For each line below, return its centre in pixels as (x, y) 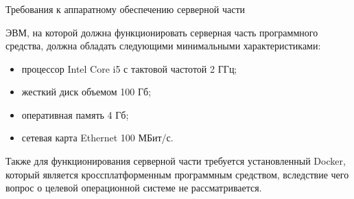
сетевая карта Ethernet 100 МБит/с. (97, 138)
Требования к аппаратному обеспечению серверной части (125, 9)
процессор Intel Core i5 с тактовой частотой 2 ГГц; (129, 68)
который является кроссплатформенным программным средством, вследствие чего (177, 174)
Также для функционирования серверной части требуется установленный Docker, (176, 161)
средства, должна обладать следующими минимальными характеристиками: (163, 46)
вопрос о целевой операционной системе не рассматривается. (134, 188)
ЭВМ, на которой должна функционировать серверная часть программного (162, 32)
